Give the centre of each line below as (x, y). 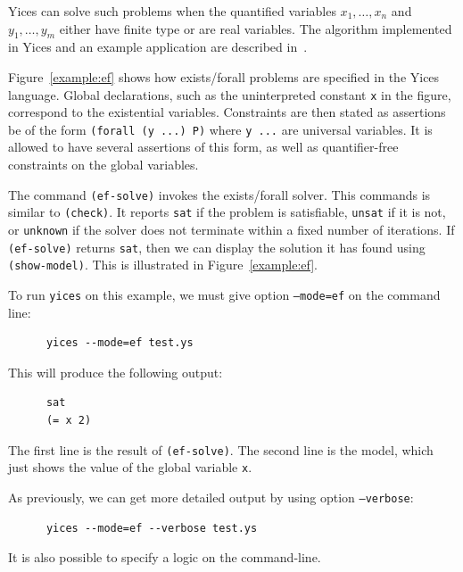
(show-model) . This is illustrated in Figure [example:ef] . (163, 265)
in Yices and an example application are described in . (158, 47)
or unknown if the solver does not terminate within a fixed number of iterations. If (231, 229)
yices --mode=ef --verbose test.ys (152, 528)
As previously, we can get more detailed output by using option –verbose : (211, 497)
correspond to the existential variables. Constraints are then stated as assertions (227, 112)
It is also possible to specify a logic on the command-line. (165, 557)
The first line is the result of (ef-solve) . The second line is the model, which (221, 449)
